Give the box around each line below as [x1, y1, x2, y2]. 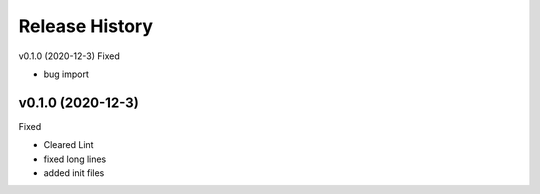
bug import [43, 68, 90, 80]
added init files [43, 167, 105, 179]
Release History [18, 15, 154, 37]
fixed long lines [43, 153, 107, 165]
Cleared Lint [43, 139, 94, 151]
